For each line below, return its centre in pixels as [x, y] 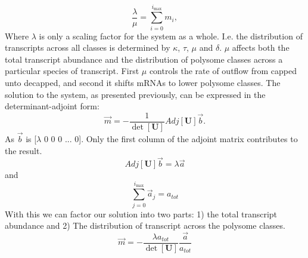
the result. [24, 150]
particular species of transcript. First [72, 71]
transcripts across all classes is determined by [88, 47]
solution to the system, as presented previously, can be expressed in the [135, 94]
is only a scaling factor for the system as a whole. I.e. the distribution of [171, 36]
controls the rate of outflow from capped [223, 71]
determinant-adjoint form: [52, 106]
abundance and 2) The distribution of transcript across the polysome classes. [145, 225]
